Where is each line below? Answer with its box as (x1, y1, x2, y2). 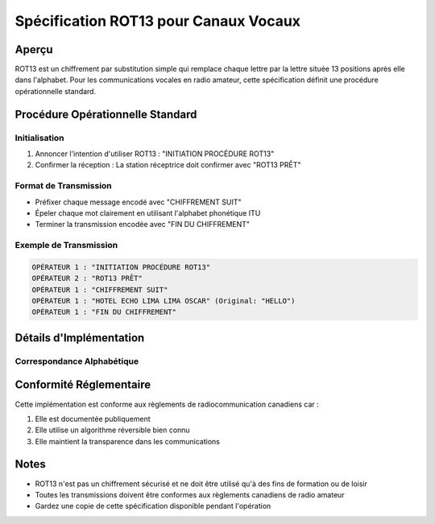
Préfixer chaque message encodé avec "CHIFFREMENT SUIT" (35, 197, 242, 207)
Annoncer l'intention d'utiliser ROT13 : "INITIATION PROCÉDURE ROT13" (35, 149, 275, 159)
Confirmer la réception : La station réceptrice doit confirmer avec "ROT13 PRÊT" (35, 160, 301, 170)
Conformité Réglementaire (14, 378, 151, 392)
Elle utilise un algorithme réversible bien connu (35, 425, 190, 435)
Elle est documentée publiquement (35, 414, 151, 423)
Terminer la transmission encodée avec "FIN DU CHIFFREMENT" (35, 220, 250, 229)
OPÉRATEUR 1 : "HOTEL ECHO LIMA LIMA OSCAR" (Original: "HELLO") (31, 296, 296, 306)
